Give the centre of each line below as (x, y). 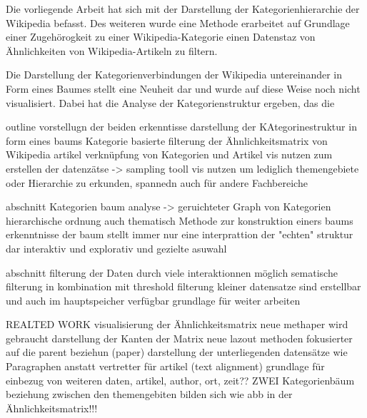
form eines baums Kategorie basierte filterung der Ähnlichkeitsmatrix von (167, 140)
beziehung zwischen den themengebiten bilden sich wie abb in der (149, 394)
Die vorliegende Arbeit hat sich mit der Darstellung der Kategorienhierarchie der (183, 9)
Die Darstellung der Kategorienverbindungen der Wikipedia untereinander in (174, 75)
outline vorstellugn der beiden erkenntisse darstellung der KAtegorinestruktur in (181, 127)
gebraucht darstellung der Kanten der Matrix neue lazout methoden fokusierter (179, 338)
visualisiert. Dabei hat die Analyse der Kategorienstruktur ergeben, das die (170, 102)
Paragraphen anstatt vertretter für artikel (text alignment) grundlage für (165, 366)
